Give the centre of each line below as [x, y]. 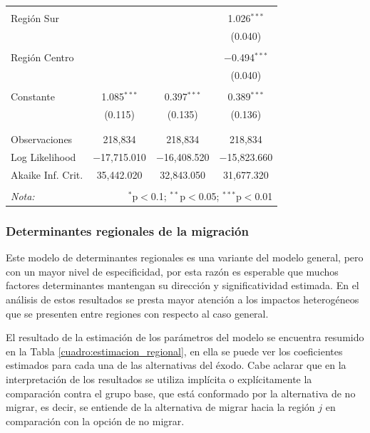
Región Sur [35, 18]
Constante [33, 96]
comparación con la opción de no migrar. [95, 421]
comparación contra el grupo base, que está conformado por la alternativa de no [181, 393]
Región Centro [42, 57]
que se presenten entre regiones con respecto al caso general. [137, 313]
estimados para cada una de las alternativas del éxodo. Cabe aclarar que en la [176, 365]
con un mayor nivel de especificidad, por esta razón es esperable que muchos [172, 271]
